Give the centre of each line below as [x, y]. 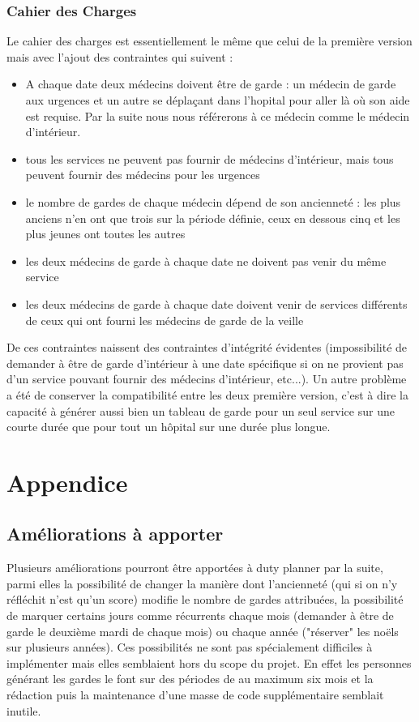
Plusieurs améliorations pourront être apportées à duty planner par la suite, [195, 568]
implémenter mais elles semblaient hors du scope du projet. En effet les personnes [209, 662]
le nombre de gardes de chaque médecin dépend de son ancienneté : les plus [213, 201]
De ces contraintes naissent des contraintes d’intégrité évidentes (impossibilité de [207, 347]
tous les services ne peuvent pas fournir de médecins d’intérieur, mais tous [209, 158]
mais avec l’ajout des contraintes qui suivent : [120, 56]
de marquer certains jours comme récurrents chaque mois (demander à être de [200, 615]
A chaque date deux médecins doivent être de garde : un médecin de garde [211, 84]
